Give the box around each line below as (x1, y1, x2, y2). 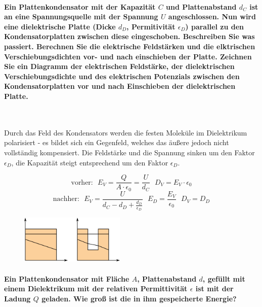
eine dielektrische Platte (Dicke (4, 21, 116, 31)
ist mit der (195, 283, 234, 294)
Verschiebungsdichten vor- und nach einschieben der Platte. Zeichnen (4, 51, 252, 61)
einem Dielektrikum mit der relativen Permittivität (4, 283, 188, 294)
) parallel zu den (185, 21, 244, 31)
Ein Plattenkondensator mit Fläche (4, 273, 129, 284)
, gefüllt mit (202, 273, 245, 284)
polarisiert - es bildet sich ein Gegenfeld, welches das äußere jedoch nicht (4, 137, 229, 148)
